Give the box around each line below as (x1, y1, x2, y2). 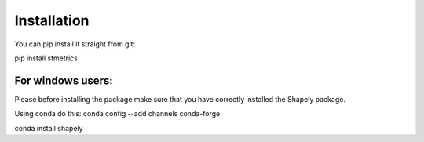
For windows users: (14, 74, 113, 87)
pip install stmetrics (14, 53, 78, 63)
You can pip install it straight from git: (14, 39, 136, 49)
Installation (14, 12, 90, 29)
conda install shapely (14, 123, 83, 133)
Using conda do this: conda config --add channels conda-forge (14, 109, 221, 118)
